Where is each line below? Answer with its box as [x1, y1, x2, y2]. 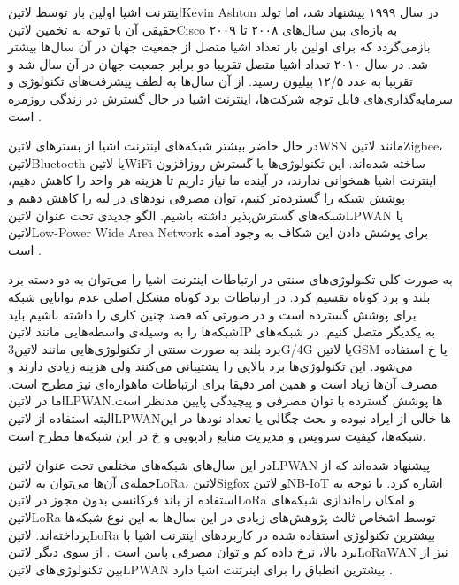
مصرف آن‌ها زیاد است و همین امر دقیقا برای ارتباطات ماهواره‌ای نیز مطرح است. [8, 373, 438, 392]
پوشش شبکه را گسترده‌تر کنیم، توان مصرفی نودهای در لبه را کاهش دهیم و [8, 188, 406, 206]
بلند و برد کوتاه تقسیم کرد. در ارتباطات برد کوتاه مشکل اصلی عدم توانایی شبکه [8, 287, 431, 305]
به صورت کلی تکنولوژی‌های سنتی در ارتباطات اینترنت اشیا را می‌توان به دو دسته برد [8, 270, 453, 289]
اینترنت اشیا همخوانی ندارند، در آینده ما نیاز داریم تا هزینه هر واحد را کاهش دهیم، [8, 171, 437, 189]
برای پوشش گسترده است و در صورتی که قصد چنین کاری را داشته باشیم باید [8, 304, 417, 323]
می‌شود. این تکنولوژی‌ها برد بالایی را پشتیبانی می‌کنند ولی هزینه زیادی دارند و [8, 357, 413, 375]
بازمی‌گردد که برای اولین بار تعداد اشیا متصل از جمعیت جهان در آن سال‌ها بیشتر [8, 37, 431, 56]
